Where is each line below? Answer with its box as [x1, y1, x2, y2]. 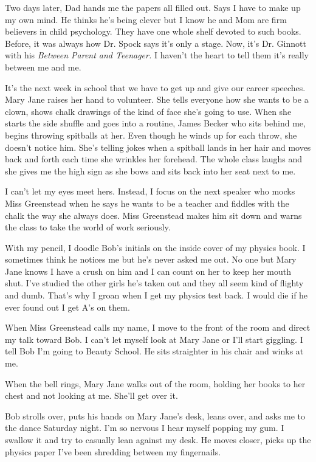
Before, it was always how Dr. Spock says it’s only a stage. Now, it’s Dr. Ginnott [5, 36, 306, 49]
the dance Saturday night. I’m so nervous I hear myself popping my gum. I [5, 421, 284, 434]
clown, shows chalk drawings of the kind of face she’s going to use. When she [5, 105, 292, 117]
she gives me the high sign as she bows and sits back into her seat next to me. [5, 164, 296, 177]
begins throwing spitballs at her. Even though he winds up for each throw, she [5, 128, 297, 141]
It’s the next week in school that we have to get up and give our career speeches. [5, 81, 306, 94]
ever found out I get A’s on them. [5, 300, 130, 313]
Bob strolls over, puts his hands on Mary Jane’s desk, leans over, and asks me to [5, 409, 306, 422]
